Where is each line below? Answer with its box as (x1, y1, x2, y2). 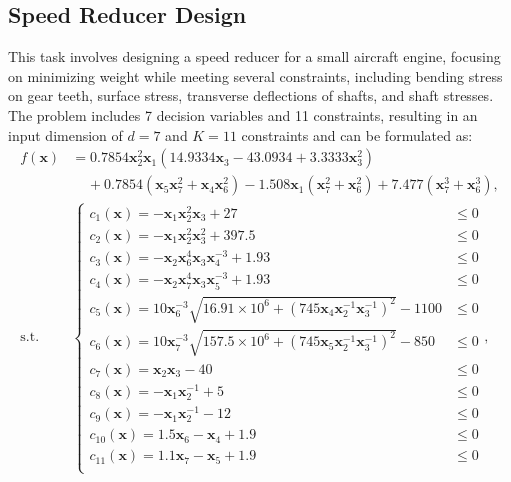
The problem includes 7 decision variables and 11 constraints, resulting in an (8, 104, 478, 125)
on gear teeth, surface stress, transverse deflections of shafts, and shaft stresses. (8, 85, 494, 106)
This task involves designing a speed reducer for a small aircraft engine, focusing (8, 46, 501, 67)
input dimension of (8, 124, 123, 145)
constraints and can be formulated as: (241, 124, 473, 145)
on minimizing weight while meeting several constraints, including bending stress (8, 65, 503, 86)
